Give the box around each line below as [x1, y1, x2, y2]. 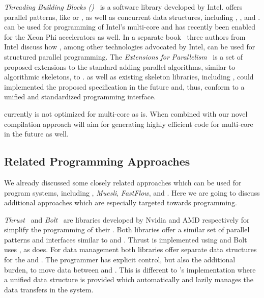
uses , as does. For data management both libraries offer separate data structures [4, 244, 257, 255]
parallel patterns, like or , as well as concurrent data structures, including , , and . [4, 11, 260, 22]
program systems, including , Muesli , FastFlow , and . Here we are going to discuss [4, 187, 260, 198]
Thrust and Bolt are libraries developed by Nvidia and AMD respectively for [4, 214, 250, 225]
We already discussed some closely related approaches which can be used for [4, 177, 242, 187]
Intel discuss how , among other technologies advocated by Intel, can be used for [4, 41, 255, 52]
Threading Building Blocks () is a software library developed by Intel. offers [4, 2, 243, 12]
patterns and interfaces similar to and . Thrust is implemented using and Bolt [4, 234, 247, 245]
